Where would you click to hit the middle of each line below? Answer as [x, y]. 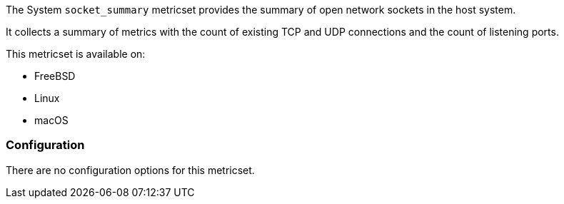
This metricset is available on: [76, 54]
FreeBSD [55, 76]
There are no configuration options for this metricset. [130, 170]
